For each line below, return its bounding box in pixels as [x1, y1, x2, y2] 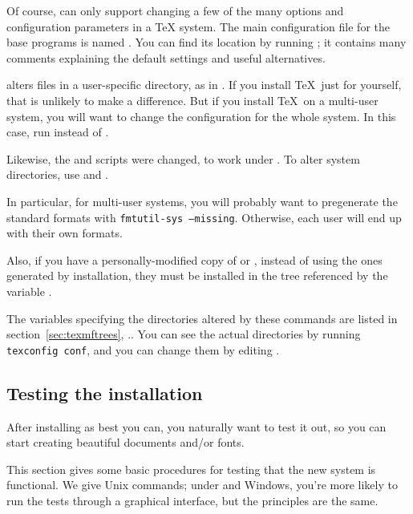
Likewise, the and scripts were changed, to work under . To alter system [6, 150, 360, 167]
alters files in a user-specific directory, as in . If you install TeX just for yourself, [6, 76, 402, 93]
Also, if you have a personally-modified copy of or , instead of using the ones [6, 251, 383, 268]
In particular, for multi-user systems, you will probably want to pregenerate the [6, 192, 398, 209]
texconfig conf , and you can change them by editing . [6, 341, 280, 358]
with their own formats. [6, 225, 123, 241]
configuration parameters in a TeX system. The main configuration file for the [6, 18, 390, 34]
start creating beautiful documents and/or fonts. [6, 434, 245, 451]
